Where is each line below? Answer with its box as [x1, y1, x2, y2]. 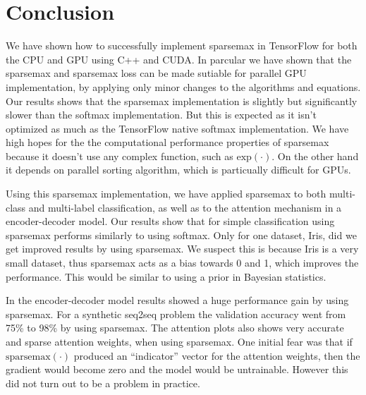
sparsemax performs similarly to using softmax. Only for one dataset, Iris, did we [6, 227, 357, 242]
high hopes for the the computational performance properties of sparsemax [6, 135, 329, 150]
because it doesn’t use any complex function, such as [6, 148, 233, 163]
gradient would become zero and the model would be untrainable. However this [6, 362, 348, 377]
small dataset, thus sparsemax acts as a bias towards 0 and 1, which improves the [6, 255, 359, 270]
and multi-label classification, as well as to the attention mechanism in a [28, 200, 342, 214]
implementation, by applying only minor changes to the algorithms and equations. [6, 79, 361, 94]
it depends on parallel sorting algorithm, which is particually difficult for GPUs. [6, 162, 351, 177]
